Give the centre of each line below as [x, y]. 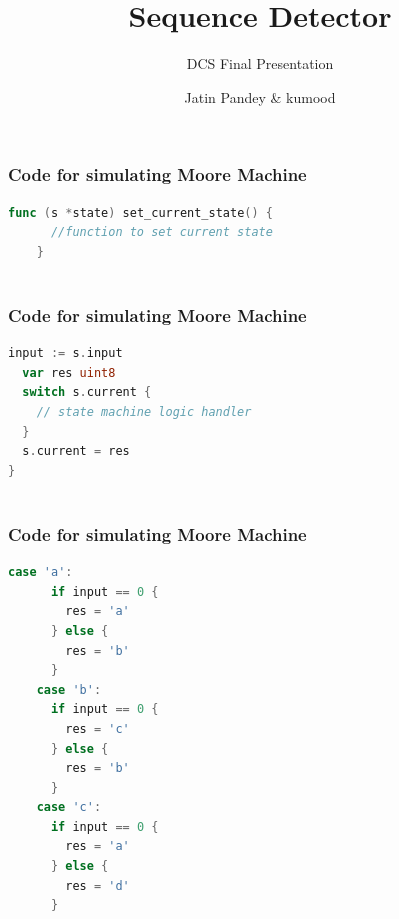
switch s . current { [87, 392]
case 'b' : [69, 689]
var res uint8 [69, 372]
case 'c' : [69, 807]
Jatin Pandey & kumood [260, 96]
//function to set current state [161, 232]
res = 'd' [97, 885]
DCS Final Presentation [260, 63]
